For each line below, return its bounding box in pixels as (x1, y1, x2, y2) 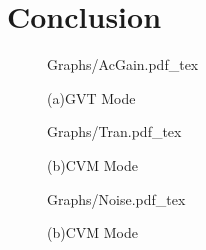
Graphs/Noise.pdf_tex (47, 188, 186, 209)
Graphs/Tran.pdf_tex (47, 121, 182, 142)
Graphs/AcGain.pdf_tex (47, 54, 199, 75)
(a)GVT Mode (47, 87, 136, 108)
